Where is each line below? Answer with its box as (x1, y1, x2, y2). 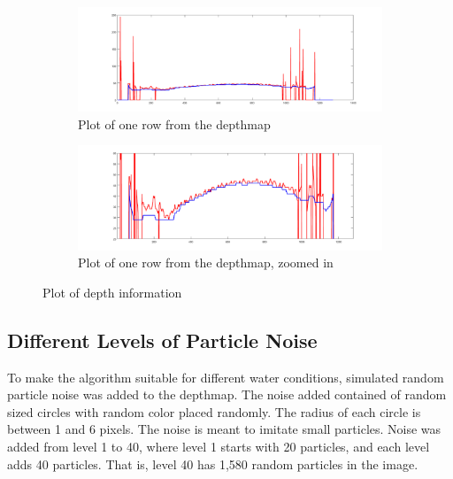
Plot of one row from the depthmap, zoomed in (78, 253, 334, 272)
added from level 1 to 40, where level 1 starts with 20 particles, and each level (7, 437, 430, 456)
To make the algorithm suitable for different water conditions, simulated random (7, 367, 444, 386)
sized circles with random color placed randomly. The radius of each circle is (7, 402, 421, 421)
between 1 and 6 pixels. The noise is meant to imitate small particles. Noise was (7, 420, 441, 438)
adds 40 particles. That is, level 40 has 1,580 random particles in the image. (7, 454, 418, 473)
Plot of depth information (42, 282, 182, 301)
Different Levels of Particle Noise (7, 326, 318, 353)
